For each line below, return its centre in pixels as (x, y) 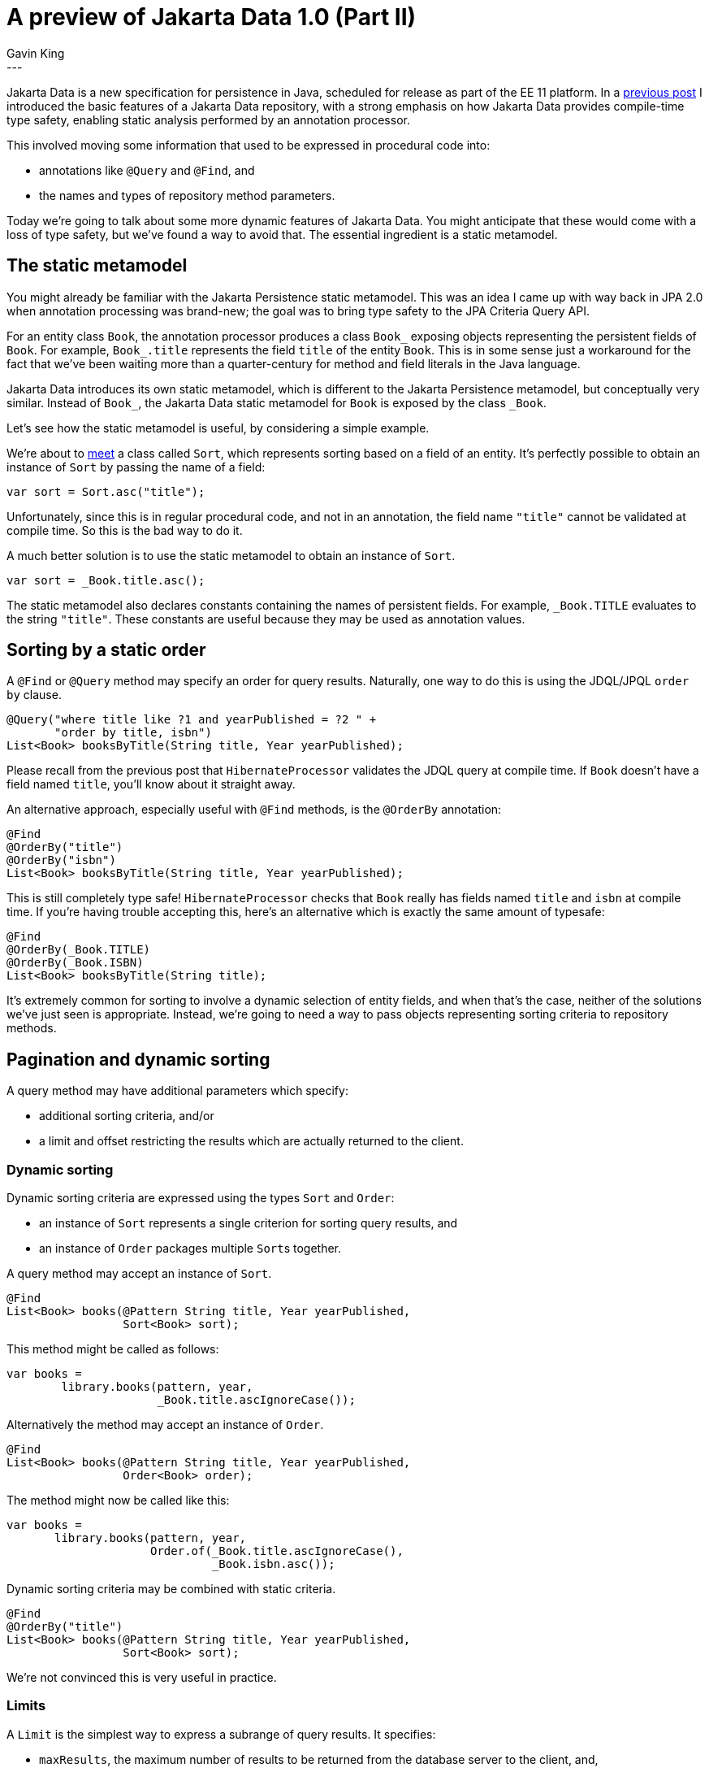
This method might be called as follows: (113, 1349)
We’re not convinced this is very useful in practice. (142, 1678)
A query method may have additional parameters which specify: (177, 1091)
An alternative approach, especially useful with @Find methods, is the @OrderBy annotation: (254, 810)
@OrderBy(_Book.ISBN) (75, 963)
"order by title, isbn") (133, 733)
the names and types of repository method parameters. (187, 195)
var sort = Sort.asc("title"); (106, 491)
